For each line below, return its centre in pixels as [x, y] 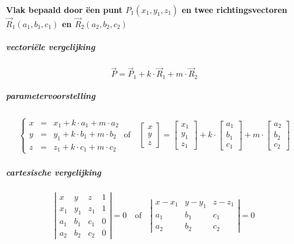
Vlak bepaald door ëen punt [64, 9]
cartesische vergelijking [54, 172]
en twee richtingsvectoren [234, 9]
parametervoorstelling [51, 96]
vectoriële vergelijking [51, 47]
